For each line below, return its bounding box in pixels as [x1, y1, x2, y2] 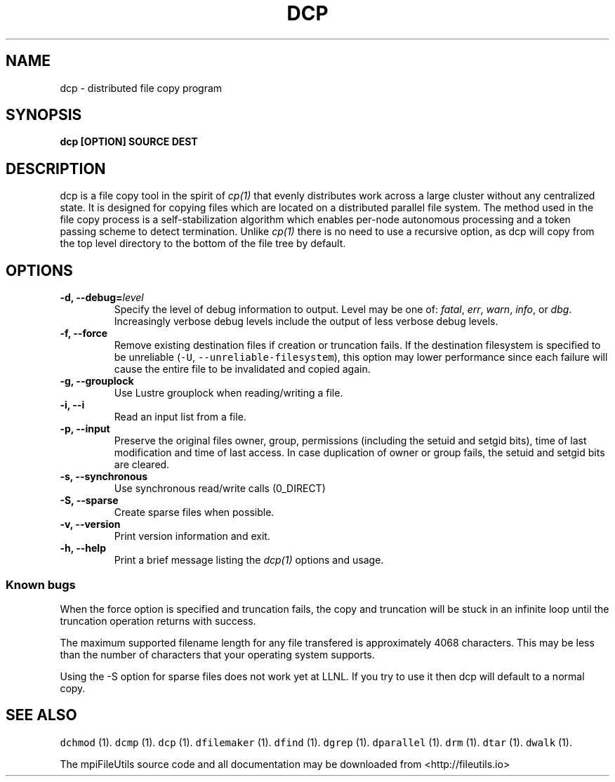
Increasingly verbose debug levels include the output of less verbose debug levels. [114, 315, 498, 328]
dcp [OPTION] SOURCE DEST [60, 135, 198, 148]
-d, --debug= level [60, 291, 144, 304]
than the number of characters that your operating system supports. [60, 648, 375, 661]
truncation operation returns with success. [60, 614, 256, 627]
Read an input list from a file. [114, 411, 246, 423]
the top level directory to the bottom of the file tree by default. [60, 237, 346, 250]
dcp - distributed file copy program [60, 81, 223, 94]
